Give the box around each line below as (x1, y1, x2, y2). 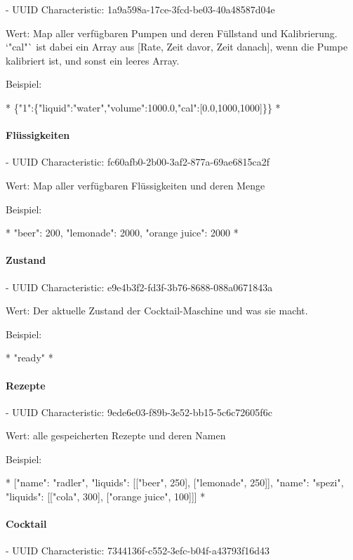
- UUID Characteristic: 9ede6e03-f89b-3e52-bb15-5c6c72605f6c (6, 404, 272, 419)
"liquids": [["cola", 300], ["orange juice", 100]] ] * (6, 489, 206, 504)
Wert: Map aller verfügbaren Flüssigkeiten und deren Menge (6, 178, 265, 192)
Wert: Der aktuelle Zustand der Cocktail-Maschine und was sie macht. (6, 303, 308, 318)
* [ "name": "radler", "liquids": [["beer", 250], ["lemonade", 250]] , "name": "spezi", (6, 475, 344, 490)
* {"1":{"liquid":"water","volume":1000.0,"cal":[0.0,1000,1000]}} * (6, 100, 281, 114)
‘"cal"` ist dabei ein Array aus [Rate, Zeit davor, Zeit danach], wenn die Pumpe (6, 39, 348, 54)
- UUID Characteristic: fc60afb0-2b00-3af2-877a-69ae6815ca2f (6, 154, 269, 169)
